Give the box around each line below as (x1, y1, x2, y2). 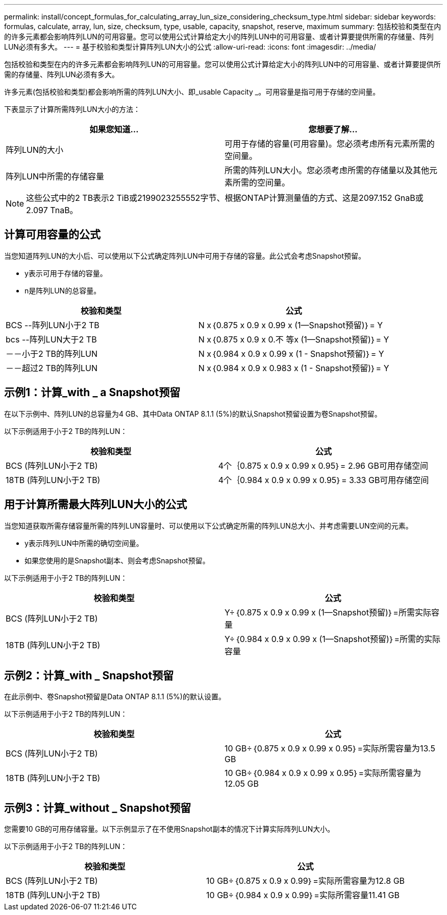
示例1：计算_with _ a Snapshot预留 (4, 386, 181, 399)
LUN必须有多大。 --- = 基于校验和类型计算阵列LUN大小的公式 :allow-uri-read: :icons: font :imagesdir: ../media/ (4, 42, 376, 51)
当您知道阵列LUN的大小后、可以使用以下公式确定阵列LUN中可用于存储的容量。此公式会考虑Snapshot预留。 (4, 251, 366, 260)
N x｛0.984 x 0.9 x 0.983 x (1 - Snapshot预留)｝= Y (198, 362, 389, 373)
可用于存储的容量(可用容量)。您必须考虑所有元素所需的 (225, 139, 435, 149)
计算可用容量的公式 (4, 228, 101, 241)
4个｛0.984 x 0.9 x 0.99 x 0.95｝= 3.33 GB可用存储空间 (218, 474, 429, 485)
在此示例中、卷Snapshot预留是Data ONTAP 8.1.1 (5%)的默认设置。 (4, 692, 226, 701)
